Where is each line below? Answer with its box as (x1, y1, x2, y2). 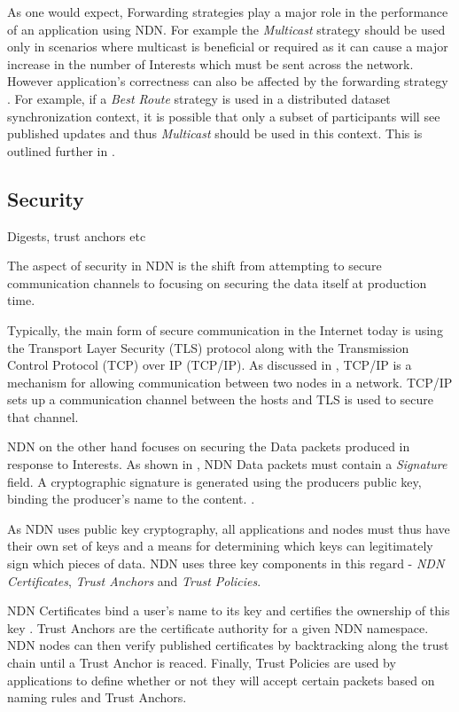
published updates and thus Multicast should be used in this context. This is (7, 124, 423, 143)
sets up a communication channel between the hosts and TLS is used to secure (7, 390, 433, 409)
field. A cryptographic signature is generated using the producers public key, (7, 472, 422, 490)
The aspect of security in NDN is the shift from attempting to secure (7, 256, 382, 275)
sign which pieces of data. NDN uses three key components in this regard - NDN (7, 554, 445, 573)
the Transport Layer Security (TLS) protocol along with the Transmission (7, 338, 409, 356)
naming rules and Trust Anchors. (7, 688, 187, 707)
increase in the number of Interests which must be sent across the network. (7, 54, 414, 73)
